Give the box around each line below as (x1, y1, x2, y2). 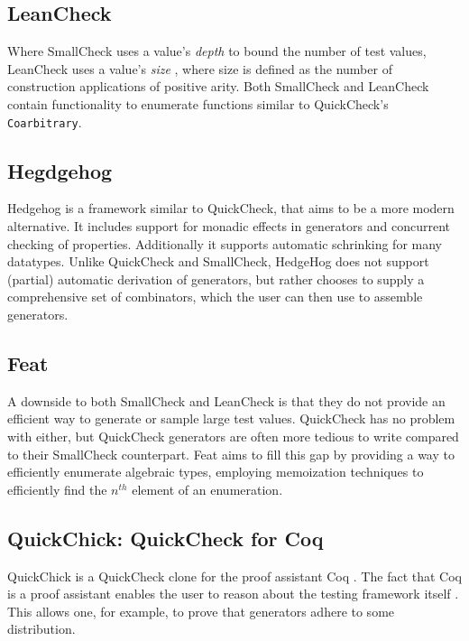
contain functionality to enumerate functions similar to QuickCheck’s (7, 94, 389, 113)
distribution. (7, 619, 76, 638)
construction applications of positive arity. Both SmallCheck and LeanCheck (7, 77, 429, 96)
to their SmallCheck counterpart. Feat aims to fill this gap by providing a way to (7, 444, 455, 463)
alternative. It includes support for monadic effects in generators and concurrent (7, 217, 450, 236)
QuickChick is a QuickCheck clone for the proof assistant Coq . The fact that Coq (7, 566, 462, 585)
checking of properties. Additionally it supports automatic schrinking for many (7, 234, 443, 253)
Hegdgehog (7, 156, 113, 184)
